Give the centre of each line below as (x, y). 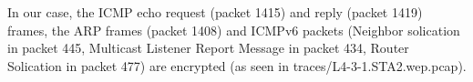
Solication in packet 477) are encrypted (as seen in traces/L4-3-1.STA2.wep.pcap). (237, 65)
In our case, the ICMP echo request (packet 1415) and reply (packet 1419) (215, 12)
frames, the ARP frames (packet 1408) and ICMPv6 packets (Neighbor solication (234, 30)
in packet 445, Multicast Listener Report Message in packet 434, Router (208, 48)
